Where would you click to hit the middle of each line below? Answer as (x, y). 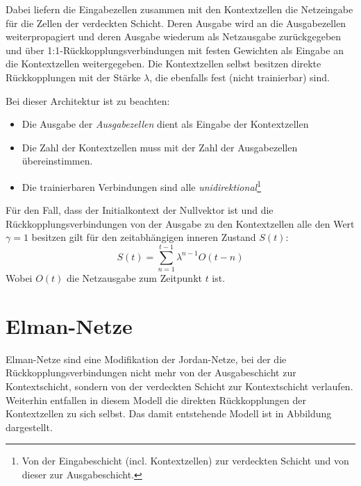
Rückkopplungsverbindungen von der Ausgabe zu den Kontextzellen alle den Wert (180, 223)
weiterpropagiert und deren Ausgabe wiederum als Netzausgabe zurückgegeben (174, 36)
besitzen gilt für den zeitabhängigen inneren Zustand (144, 237)
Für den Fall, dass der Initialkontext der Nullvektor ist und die (140, 210)
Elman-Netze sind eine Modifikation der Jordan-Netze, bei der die (146, 359)
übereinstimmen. (57, 161)
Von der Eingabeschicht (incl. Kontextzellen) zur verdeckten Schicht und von (185, 461)
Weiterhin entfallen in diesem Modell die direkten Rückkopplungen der (156, 400)
